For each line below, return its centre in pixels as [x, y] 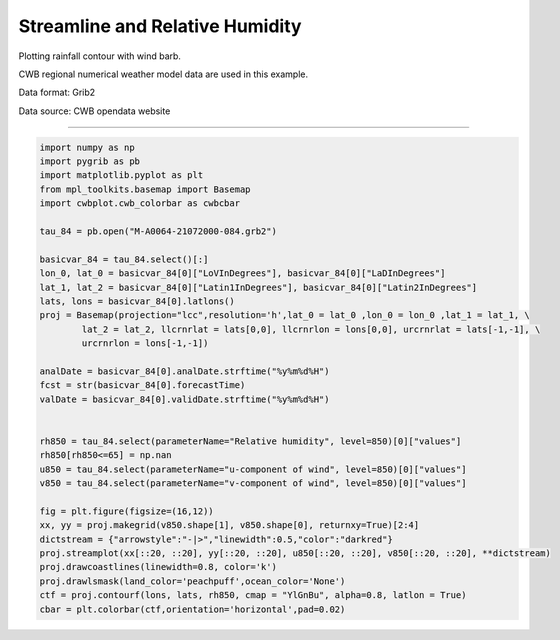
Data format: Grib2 [57, 92]
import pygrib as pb [89, 161]
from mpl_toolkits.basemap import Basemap [145, 189]
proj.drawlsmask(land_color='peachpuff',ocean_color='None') [192, 581]
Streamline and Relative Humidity [160, 26]
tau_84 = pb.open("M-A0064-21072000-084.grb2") [158, 231]
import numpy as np [87, 147]
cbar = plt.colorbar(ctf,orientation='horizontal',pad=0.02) [192, 609]
